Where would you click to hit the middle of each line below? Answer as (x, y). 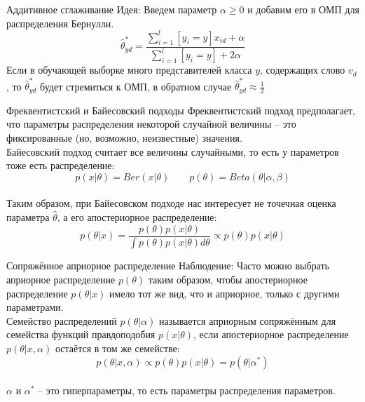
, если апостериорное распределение (271, 334)
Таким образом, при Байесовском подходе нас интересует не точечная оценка (171, 203)
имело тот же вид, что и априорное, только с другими (225, 293)
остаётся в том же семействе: (117, 348)
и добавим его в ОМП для (303, 9)
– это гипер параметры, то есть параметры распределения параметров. (187, 390)
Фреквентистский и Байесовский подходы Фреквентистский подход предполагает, (181, 110)
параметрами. (35, 307)
